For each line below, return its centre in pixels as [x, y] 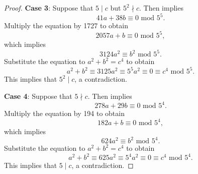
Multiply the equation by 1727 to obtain [66, 25]
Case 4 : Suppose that [38, 96]
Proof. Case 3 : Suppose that [49, 8]
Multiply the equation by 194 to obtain [64, 113]
